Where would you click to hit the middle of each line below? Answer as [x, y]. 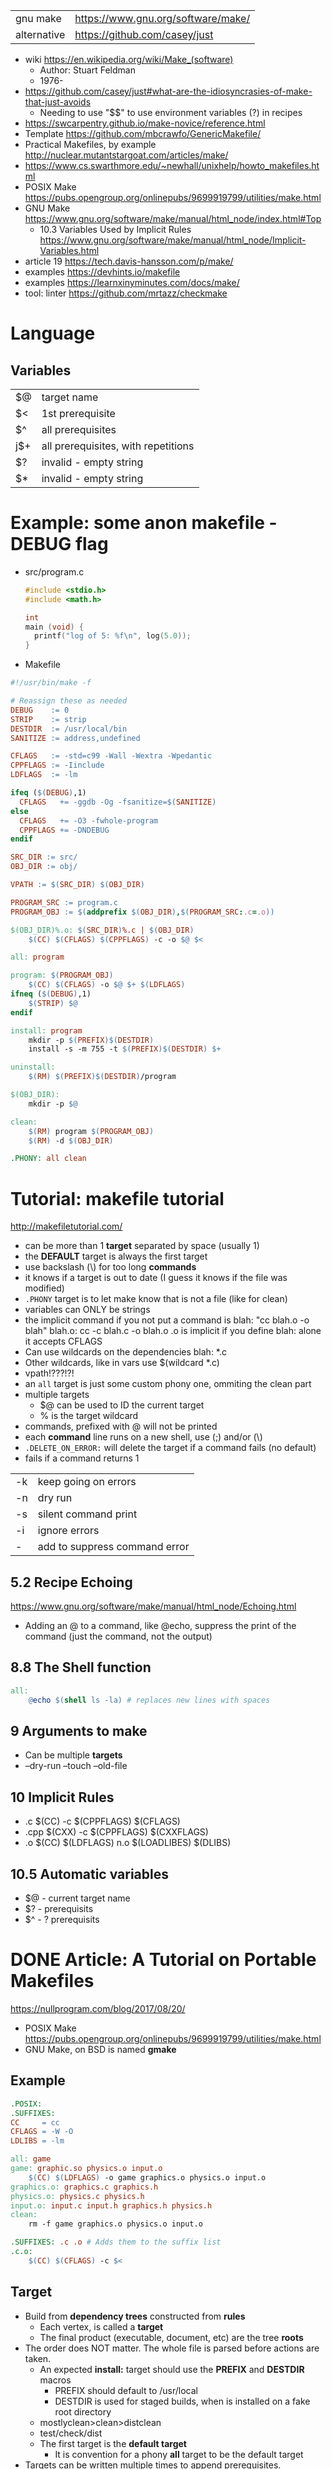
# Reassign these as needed [69, 701]
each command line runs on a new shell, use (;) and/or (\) [143, 1437]
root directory [83, 2411]
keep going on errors [87, 1482]
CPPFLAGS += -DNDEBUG [64, 830]
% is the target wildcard [89, 1416]
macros [55, 2380]
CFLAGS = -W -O [42, 2132]
